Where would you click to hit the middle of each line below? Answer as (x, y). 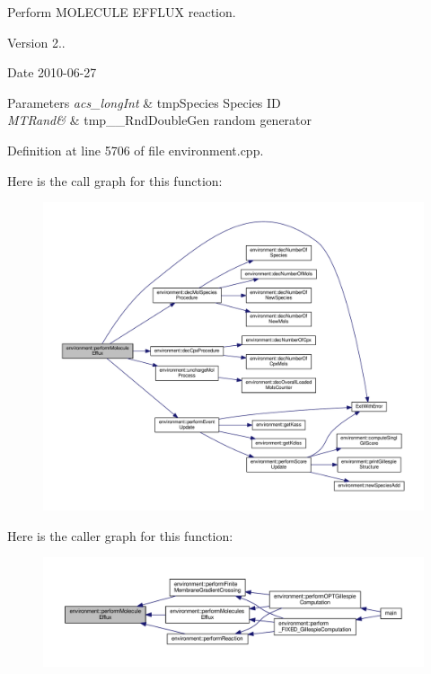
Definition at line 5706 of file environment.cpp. (136, 150)
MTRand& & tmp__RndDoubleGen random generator (160, 120)
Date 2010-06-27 (52, 72)
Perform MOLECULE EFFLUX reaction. (122, 12)
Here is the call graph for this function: (115, 180)
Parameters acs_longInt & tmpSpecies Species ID (144, 102)
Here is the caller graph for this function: (120, 535)
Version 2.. (36, 42)
